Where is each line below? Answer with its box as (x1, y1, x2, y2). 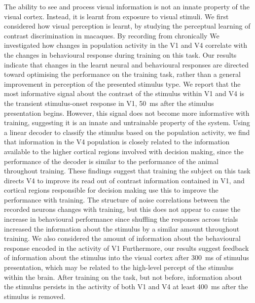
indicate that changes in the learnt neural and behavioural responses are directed (4, 59, 249, 69)
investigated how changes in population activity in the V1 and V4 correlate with (4, 40, 247, 50)
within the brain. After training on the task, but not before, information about (4, 271, 242, 282)
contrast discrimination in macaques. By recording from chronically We (4, 30, 219, 40)
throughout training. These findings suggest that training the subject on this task (4, 166, 251, 176)
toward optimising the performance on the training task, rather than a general (4, 69, 241, 79)
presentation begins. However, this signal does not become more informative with (4, 107, 250, 118)
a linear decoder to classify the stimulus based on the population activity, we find (4, 127, 250, 137)
